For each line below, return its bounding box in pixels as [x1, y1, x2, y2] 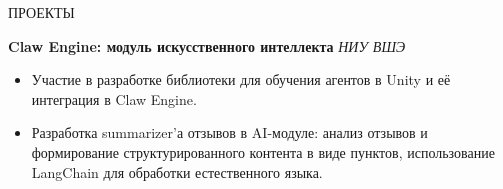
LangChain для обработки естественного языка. [31, 161, 323, 182]
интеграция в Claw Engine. [31, 88, 197, 109]
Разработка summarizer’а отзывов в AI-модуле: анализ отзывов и [31, 122, 428, 143]
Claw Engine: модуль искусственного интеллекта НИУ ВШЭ [8, 35, 406, 56]
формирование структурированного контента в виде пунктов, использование [31, 141, 495, 162]
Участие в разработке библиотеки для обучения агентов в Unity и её [31, 69, 451, 90]
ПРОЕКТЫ [8, 2, 75, 22]
